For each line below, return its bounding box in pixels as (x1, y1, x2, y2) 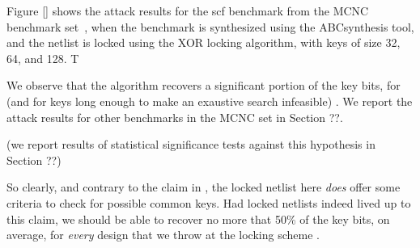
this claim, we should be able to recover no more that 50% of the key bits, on (6, 210, 390, 227)
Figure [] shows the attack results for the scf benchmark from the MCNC (6, 2, 369, 19)
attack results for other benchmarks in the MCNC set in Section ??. (6, 108, 343, 125)
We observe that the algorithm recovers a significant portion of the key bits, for (6, 77, 401, 94)
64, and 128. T (6, 49, 79, 66)
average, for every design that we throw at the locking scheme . (6, 226, 320, 243)
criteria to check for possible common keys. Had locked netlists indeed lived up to (6, 194, 411, 211)
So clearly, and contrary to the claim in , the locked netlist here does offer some (6, 179, 401, 195)
